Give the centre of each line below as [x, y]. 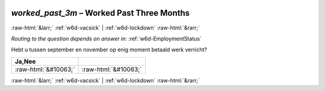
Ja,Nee [25, 61]
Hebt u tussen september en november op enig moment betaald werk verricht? [109, 50]
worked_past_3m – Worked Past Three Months [101, 13]
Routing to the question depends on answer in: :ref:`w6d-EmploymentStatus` [106, 39]
